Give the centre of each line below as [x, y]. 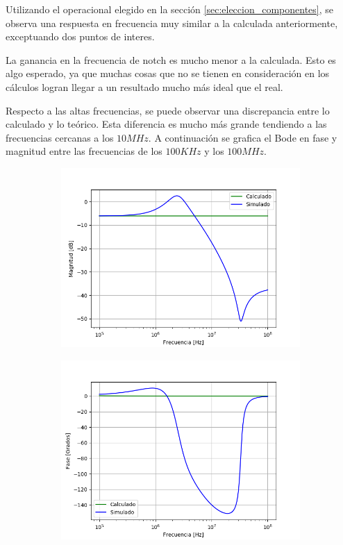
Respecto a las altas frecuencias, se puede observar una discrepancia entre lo [168, 110]
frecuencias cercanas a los [60, 137]
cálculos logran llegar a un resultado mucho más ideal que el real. [144, 86]
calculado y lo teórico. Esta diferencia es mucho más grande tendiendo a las [166, 124]
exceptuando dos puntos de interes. [80, 36]
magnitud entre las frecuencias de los [84, 151]
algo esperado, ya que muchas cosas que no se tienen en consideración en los [168, 73]
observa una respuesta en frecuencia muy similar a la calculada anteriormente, [172, 23]
